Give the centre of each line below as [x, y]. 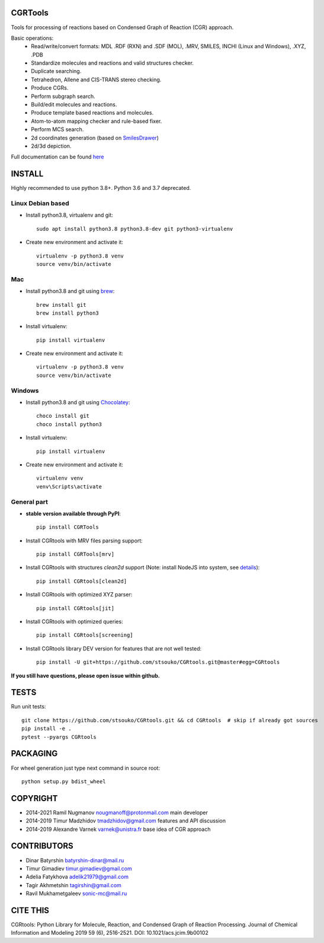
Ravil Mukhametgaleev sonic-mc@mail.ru [76, 894]
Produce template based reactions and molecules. [92, 113]
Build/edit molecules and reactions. [74, 104]
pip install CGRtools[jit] [76, 608]
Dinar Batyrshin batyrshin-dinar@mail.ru [75, 860]
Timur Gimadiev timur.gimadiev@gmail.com [79, 868]
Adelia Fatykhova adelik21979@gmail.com [77, 877]
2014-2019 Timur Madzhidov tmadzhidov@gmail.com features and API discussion [126, 821]
